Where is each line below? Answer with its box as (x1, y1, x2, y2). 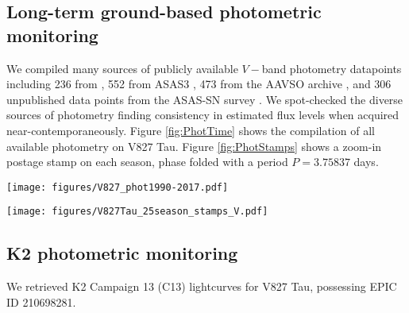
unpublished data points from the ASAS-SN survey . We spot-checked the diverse (6, 91, 403, 107)
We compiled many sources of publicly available (6, 60, 238, 76)
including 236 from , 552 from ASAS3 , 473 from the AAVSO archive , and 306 (6, 75, 392, 92)
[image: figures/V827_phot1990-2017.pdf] (6, 181, 229, 193)
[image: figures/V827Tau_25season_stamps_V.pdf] (6, 206, 268, 218)
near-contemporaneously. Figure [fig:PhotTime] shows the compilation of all (6, 122, 375, 138)
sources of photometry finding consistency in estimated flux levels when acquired (6, 106, 399, 123)
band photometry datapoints (261, 60, 402, 76)
